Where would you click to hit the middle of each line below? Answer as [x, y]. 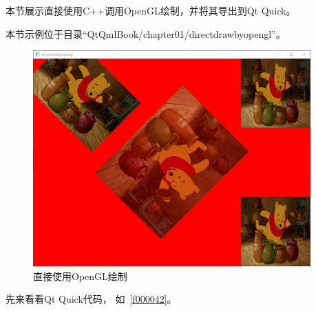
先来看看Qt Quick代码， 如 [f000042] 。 [91, 299]
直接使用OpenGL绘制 [80, 276]
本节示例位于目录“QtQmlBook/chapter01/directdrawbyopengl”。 [146, 33]
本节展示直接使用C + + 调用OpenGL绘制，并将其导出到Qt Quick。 [151, 10]
